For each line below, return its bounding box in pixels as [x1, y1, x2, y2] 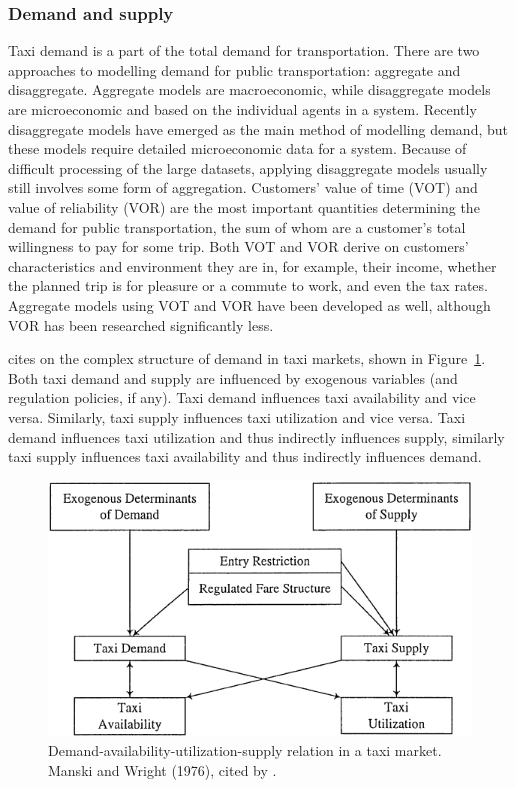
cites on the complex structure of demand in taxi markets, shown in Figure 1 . [8, 348, 486, 369]
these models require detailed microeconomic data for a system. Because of [8, 138, 467, 159]
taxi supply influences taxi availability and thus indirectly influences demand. [8, 446, 482, 467]
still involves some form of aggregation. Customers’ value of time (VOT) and [8, 177, 478, 198]
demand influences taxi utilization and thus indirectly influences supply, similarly [8, 426, 505, 447]
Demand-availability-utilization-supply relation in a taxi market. [48, 740, 442, 761]
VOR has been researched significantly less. [8, 314, 274, 335]
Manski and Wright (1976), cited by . [48, 759, 277, 780]
